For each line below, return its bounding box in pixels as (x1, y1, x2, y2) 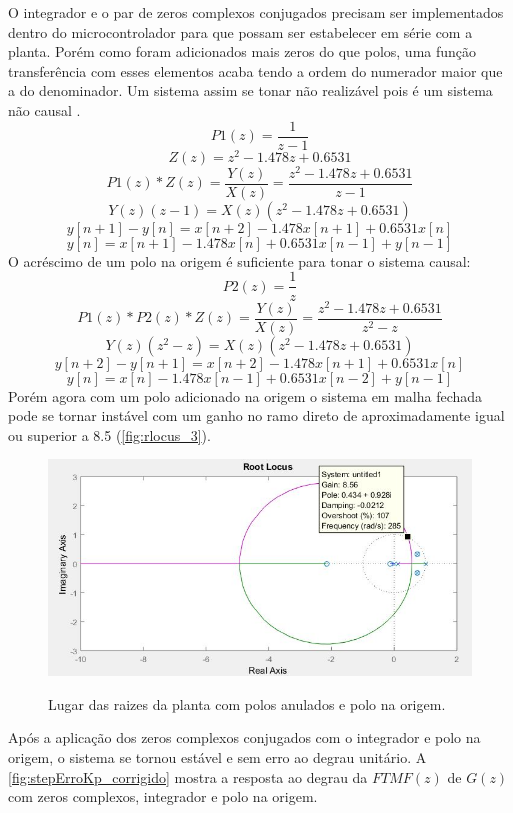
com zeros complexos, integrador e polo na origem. (8, 786, 318, 807)
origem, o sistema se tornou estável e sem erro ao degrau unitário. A (8, 747, 427, 768)
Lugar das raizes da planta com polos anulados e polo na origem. (48, 693, 446, 714)
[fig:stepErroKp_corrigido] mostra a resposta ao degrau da (8, 766, 368, 787)
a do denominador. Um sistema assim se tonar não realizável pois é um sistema (8, 80, 493, 101)
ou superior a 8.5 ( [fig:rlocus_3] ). (8, 424, 211, 445)
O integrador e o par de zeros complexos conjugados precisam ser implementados (8, 2, 504, 22)
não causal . (8, 99, 81, 120)
